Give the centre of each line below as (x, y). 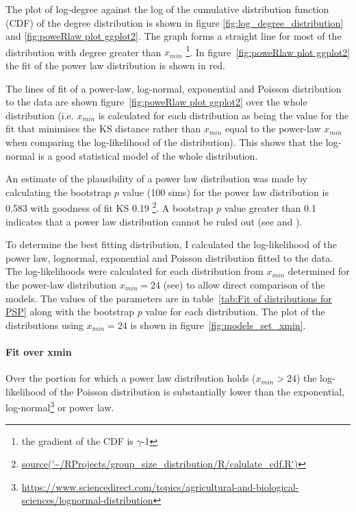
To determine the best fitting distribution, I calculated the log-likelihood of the (171, 244)
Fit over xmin (39, 351)
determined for (319, 271)
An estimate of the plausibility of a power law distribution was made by (156, 179)
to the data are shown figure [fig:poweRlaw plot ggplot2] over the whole (156, 102)
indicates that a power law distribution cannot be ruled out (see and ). (154, 221)
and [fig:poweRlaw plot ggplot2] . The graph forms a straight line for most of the (174, 36)
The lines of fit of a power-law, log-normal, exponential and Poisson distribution (174, 88)
